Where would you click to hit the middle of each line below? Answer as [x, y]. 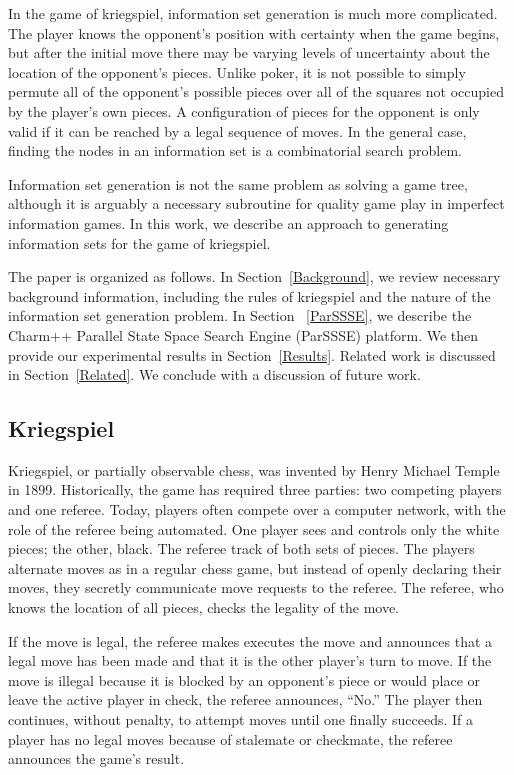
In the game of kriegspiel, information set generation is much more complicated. [253, 13]
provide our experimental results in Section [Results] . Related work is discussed [252, 354]
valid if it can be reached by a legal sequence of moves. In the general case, [237, 130]
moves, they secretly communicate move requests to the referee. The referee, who [256, 587]
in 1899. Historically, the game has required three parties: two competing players [255, 489]
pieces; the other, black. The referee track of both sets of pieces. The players [241, 548]
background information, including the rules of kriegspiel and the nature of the [249, 295]
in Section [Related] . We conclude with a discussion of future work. [214, 374]
